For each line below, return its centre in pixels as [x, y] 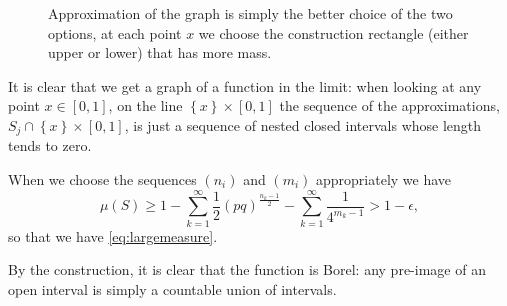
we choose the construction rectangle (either [333, 32]
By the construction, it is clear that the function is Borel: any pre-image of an [247, 269]
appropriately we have [384, 179]
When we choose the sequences [102, 179]
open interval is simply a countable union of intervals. [172, 288]
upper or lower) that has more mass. [160, 52]
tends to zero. [50, 145]
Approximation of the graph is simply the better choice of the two [250, 13]
